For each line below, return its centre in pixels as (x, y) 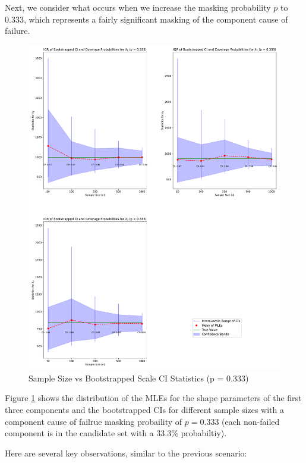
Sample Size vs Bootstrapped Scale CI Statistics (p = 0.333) (139, 378)
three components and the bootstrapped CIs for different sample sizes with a (144, 409)
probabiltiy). (204, 433)
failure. (18, 31)
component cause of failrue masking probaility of (94, 421)
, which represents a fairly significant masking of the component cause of (156, 19)
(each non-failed (251, 421)
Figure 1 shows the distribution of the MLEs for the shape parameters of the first (153, 398)
